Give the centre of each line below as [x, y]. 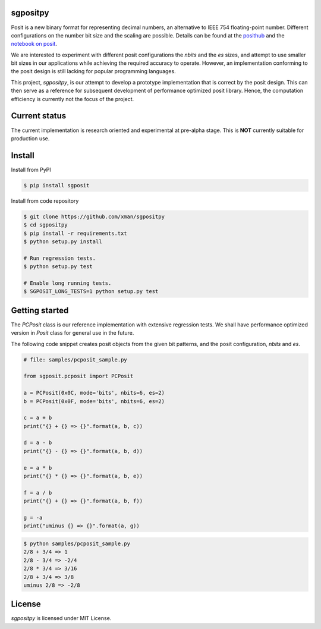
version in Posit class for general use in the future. [73, 333]
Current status [39, 116]
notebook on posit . [34, 44]
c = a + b [38, 418]
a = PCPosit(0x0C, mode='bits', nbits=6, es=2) [94, 393]
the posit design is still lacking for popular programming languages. [93, 71]
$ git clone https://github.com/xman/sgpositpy [94, 216]
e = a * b [38, 468]
